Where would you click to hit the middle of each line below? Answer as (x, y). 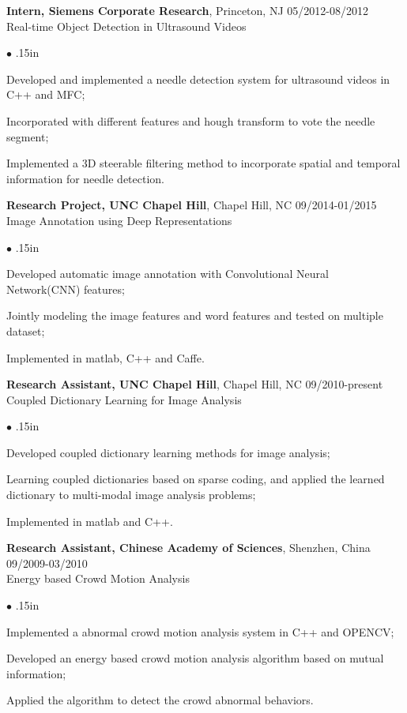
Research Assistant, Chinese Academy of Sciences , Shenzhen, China (188, 548)
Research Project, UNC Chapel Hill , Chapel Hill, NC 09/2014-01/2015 (192, 205)
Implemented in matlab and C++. (90, 521)
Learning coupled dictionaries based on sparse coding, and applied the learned (196, 479)
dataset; (26, 330)
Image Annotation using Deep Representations (119, 220)
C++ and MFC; (46, 94)
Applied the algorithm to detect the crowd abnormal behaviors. (160, 700)
